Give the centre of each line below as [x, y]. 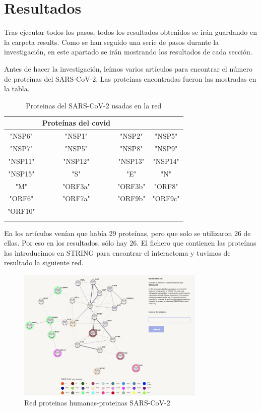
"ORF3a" [76, 186]
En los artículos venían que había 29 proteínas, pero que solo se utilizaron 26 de [127, 233]
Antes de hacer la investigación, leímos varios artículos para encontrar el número [128, 68]
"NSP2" [132, 136]
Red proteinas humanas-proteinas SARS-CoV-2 [97, 402]
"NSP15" [21, 173]
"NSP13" [131, 161]
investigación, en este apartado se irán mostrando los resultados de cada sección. [128, 52]
